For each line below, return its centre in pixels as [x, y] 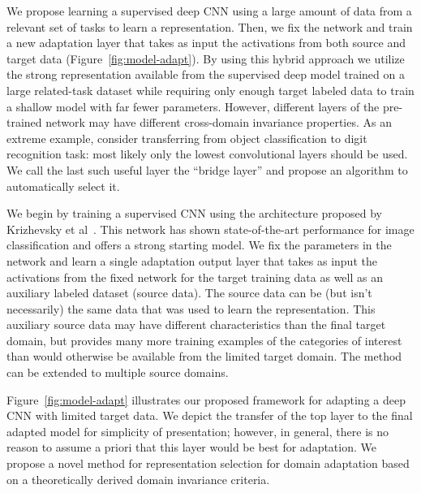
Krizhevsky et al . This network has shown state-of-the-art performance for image [210, 229]
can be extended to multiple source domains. [118, 372]
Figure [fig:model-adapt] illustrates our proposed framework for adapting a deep [206, 399]
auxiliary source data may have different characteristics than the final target [196, 324]
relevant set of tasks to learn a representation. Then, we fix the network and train [210, 26]
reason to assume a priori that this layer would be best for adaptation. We [191, 447]
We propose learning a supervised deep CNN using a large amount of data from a [209, 11]
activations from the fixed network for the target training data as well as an [195, 277]
